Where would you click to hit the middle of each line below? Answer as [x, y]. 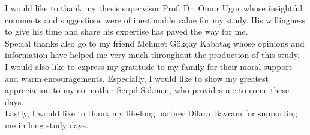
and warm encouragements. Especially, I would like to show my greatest [137, 78]
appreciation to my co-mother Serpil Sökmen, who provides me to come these [147, 90]
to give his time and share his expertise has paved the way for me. [127, 31]
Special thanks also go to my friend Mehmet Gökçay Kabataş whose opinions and [155, 43]
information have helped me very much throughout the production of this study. [152, 55]
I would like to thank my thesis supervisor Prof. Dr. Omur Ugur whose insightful [154, 8]
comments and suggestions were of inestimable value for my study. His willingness [155, 19]
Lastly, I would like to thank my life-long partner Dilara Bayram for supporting [151, 113]
